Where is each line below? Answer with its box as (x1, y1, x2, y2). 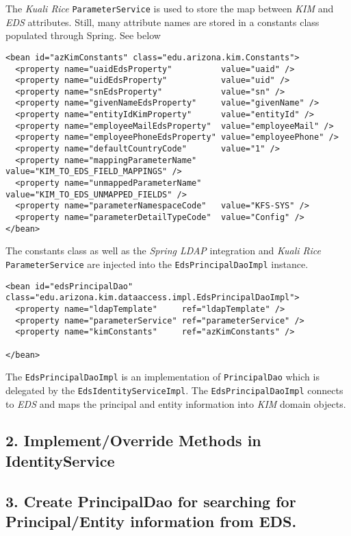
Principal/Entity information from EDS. (5, 511, 297, 532)
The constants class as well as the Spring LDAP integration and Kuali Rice (5, 243, 321, 258)
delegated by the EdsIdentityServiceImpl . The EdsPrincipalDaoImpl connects (5, 382, 343, 397)
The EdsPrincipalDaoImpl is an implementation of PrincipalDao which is (5, 369, 320, 384)
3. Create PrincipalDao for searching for (5, 490, 296, 511)
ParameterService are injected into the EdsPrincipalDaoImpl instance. (5, 256, 309, 271)
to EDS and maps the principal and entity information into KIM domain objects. (5, 396, 346, 411)
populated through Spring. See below (5, 28, 161, 42)
